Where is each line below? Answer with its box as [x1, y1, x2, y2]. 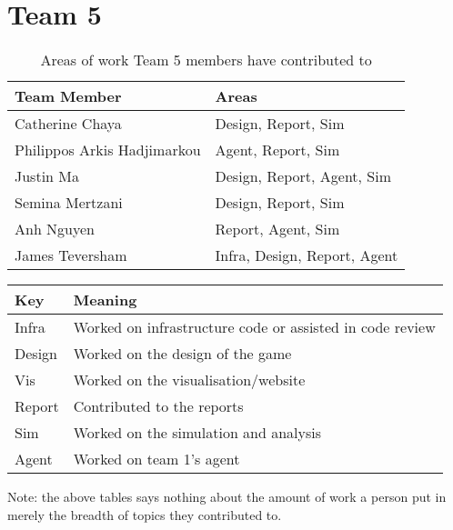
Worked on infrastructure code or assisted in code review [73, 316, 436, 338]
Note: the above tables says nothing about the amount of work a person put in [7, 487, 447, 506]
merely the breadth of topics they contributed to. [7, 505, 282, 524]
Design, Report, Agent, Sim [215, 165, 392, 187]
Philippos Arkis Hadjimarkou [15, 139, 201, 161]
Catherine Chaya [15, 113, 122, 135]
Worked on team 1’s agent [73, 448, 240, 470]
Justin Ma [15, 165, 79, 187]
